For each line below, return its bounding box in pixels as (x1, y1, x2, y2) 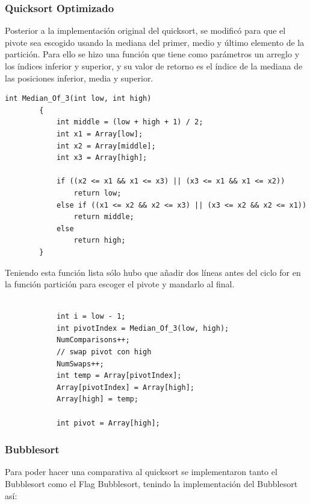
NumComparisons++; (56, 336, 130, 345)
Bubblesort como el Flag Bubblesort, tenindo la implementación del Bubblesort (5, 477, 298, 490)
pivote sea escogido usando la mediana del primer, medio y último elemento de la (5, 36, 305, 48)
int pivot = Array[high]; (56, 418, 160, 427)
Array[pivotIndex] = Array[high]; (56, 383, 194, 392)
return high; (73, 236, 126, 245)
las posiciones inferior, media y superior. (5, 71, 153, 84)
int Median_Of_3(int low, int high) (5, 94, 152, 103)
